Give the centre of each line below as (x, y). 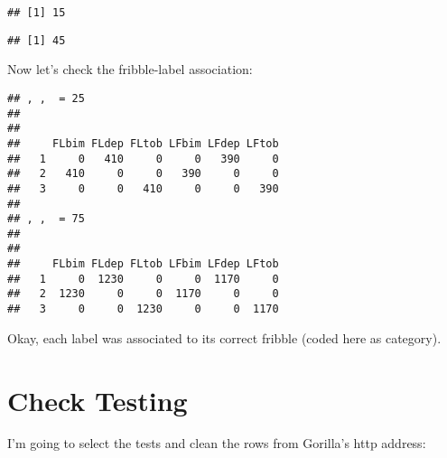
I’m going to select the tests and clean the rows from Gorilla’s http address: (217, 443)
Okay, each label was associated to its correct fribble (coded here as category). (224, 337)
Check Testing (98, 400)
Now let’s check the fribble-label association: (130, 69)
